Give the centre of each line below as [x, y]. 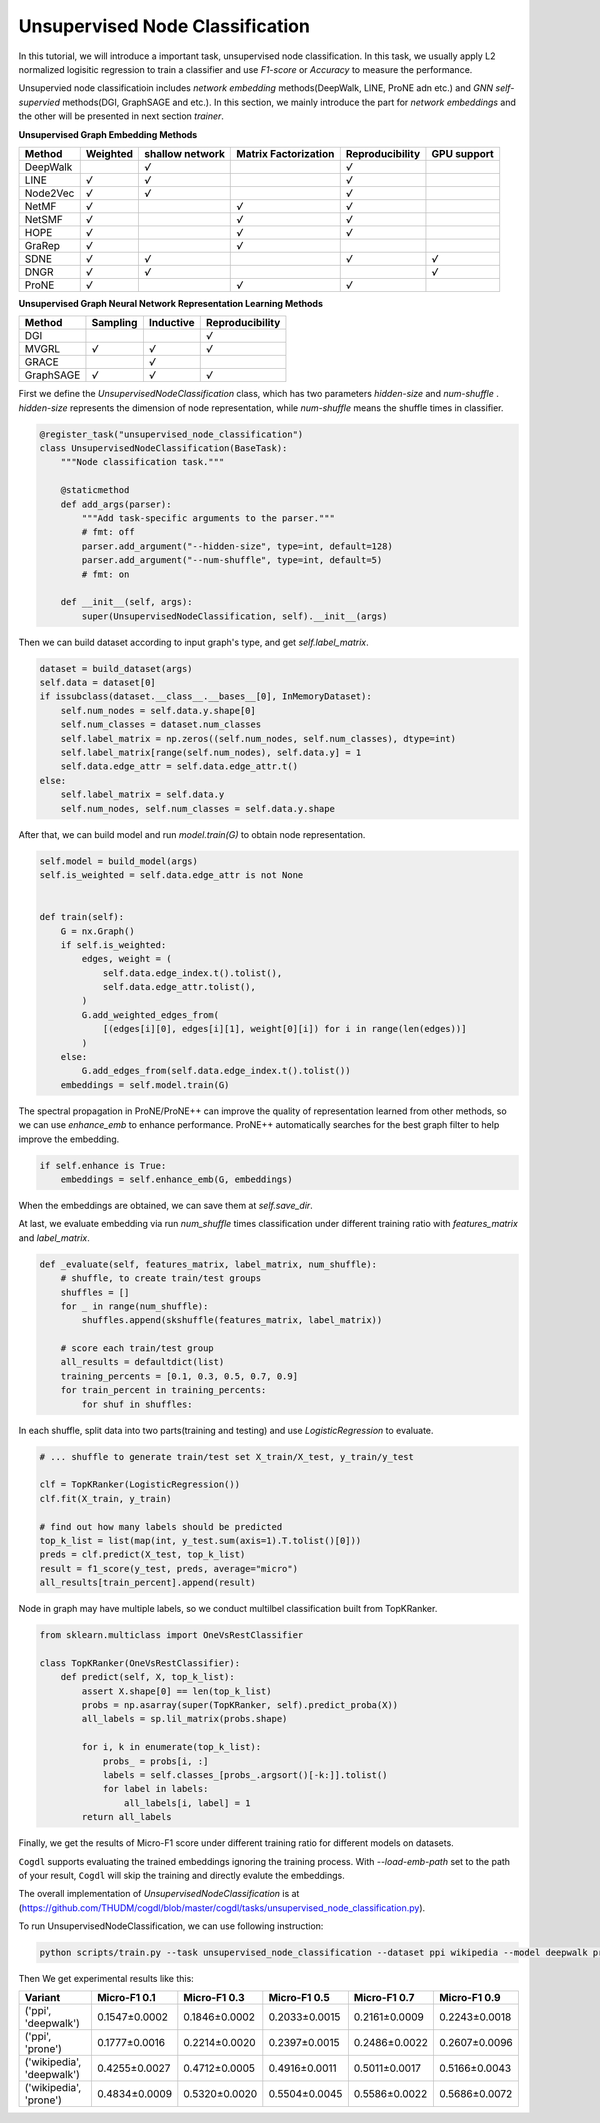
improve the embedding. [69, 1139]
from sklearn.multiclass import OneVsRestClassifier [171, 1635]
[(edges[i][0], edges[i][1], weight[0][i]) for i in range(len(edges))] [284, 1029]
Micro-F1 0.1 [126, 1998]
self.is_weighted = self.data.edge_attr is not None [171, 874]
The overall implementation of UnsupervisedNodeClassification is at [159, 1894]
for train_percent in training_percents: [163, 1390]
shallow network [184, 153]
